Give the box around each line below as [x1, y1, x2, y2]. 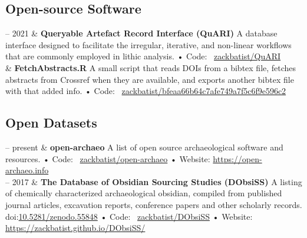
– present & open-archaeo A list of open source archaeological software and [5, 140, 283, 153]
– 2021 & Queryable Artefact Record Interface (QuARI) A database [5, 27, 278, 39]
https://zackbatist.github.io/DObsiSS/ [5, 222, 146, 234]
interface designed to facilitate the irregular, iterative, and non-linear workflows [5, 38, 292, 51]
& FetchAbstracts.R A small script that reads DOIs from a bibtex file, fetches [5, 61, 296, 73]
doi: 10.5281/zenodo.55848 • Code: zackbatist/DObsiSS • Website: [5, 210, 253, 222]
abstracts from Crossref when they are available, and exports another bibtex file [5, 73, 294, 85]
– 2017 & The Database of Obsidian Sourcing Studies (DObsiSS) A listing [5, 175, 302, 187]
